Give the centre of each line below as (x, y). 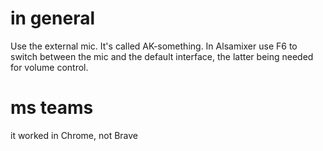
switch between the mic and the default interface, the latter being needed (162, 56)
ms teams (52, 108)
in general (52, 18)
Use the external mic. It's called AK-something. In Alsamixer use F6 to (154, 46)
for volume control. (49, 67)
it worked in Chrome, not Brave (74, 135)
